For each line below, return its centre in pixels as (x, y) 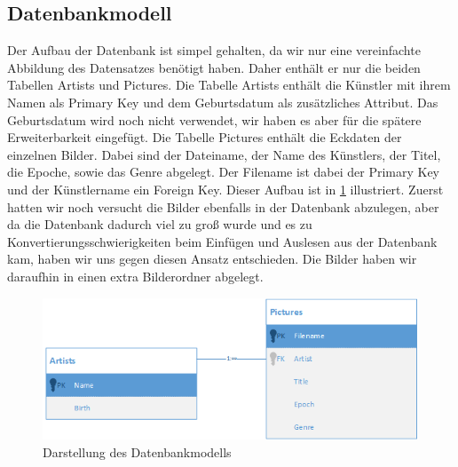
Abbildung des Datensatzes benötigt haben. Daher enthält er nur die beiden (214, 67)
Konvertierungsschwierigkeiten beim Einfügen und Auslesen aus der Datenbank (222, 241)
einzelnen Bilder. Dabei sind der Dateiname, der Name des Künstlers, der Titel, (224, 154)
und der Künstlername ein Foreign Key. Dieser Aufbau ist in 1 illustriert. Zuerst (225, 189)
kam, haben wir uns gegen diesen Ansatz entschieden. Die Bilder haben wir (212, 259)
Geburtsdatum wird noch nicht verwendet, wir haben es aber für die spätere (214, 119)
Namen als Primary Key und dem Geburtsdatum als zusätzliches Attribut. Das (223, 102)
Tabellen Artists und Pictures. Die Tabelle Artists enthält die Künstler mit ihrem (229, 85)
